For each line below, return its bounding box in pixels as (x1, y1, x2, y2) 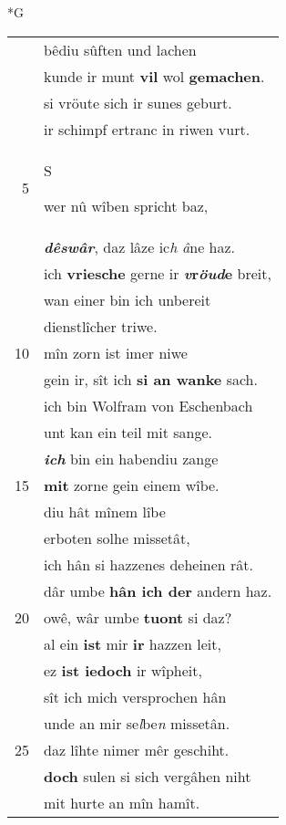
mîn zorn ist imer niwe (44, 341, 188, 363)
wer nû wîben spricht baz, (44, 194, 209, 216)
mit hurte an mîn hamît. (44, 791, 200, 813)
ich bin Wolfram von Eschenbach (44, 394, 253, 416)
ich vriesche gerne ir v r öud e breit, (44, 262, 271, 284)
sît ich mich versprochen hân (44, 685, 227, 707)
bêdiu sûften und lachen (44, 38, 197, 60)
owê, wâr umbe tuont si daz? (44, 606, 232, 628)
